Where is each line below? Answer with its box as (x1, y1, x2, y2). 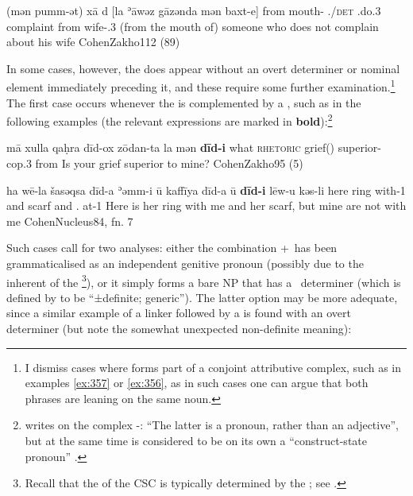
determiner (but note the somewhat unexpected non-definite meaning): (6, 320, 352, 337)
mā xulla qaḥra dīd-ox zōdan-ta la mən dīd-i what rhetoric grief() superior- (6, 139, 381, 156)
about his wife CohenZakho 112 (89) (6, 33, 180, 50)
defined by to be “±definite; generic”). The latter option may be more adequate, (6, 289, 398, 305)
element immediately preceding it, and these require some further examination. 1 (6, 76, 396, 95)
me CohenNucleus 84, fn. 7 (6, 212, 133, 229)
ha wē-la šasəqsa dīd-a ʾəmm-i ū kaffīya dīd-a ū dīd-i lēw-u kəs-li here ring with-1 (6, 181, 406, 198)
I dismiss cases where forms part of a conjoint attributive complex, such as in (25, 358, 402, 375)
